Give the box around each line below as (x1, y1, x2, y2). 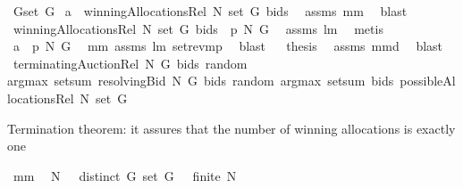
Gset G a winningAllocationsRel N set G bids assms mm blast (13, 2, 408, 20)
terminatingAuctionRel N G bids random (13, 53, 248, 72)
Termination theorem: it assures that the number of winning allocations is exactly (7, 119, 456, 137)
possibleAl (400, 71, 456, 90)
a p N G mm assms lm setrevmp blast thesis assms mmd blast (13, 37, 443, 55)
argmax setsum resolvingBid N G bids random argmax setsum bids (7, 71, 394, 90)
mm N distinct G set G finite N (13, 166, 237, 184)
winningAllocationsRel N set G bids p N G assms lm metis (13, 19, 383, 37)
